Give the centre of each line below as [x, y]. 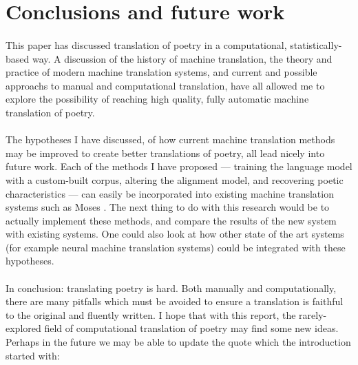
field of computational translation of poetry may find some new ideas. [191, 328]
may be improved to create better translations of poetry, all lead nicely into [165, 153]
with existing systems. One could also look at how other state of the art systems [175, 234]
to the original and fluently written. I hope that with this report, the [151, 314]
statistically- [316, 44]
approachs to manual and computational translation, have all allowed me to [165, 85]
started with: [33, 355]
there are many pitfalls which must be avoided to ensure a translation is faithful [175, 301]
